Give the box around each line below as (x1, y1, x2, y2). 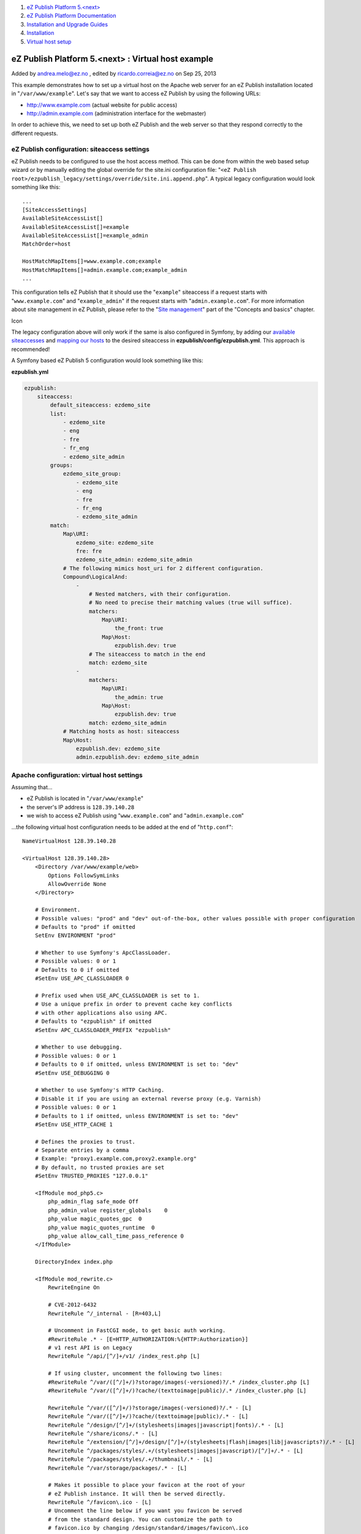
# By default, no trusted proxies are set (34, 1163, 165, 1171)
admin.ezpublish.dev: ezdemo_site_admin (75, 754, 199, 761)
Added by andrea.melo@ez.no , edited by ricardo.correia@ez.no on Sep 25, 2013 (11, 70, 217, 77)
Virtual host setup (26, 37, 72, 45)
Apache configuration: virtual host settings (11, 771, 143, 779)
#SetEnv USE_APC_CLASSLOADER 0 (34, 975, 129, 982)
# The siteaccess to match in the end (89, 650, 205, 658)
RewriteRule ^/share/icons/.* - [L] (48, 1430, 159, 1437)
